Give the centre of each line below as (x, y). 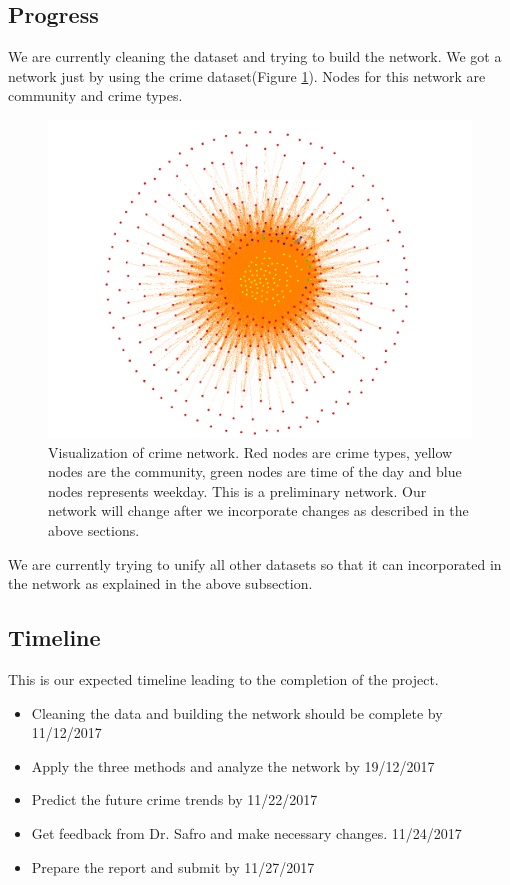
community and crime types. (95, 95)
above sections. (94, 529)
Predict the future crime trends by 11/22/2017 (174, 799)
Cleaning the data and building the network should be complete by (237, 712)
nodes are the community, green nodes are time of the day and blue (255, 471)
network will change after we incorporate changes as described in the (258, 510)
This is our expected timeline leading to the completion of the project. (223, 678)
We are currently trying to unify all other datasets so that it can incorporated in (255, 563)
